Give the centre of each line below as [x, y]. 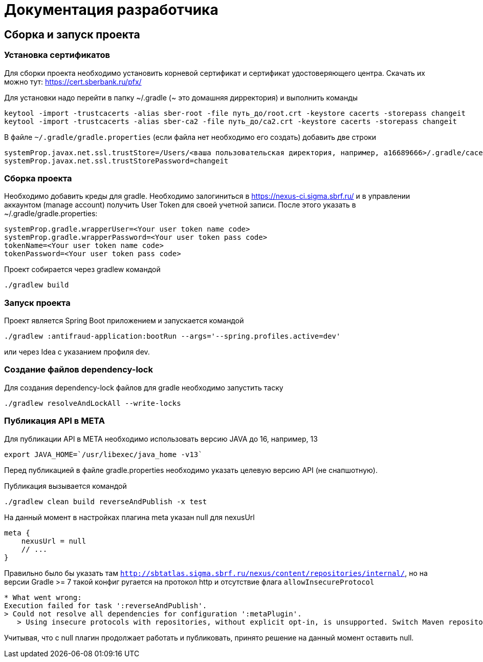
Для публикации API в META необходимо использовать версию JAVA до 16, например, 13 [161, 439]
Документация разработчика [111, 10]
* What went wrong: [43, 597]
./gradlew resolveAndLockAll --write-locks [93, 403]
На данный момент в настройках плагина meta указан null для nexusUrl [129, 517]
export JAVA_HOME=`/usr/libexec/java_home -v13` [103, 454]
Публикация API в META [54, 421]
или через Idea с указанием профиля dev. [77, 352]
